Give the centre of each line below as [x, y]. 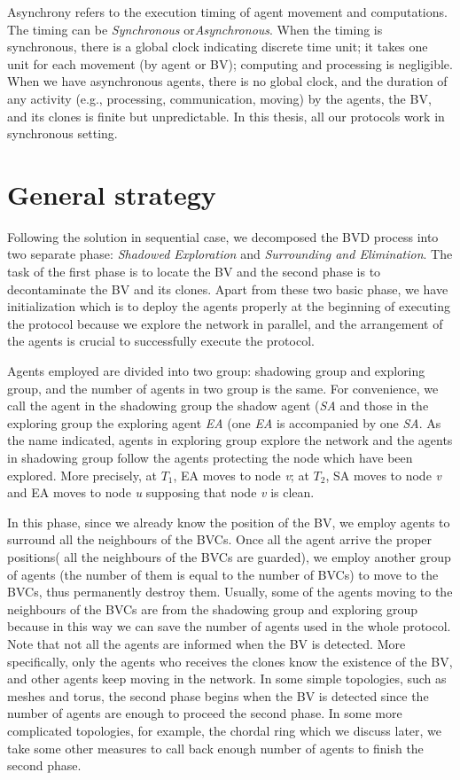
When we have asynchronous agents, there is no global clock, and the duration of [227, 81]
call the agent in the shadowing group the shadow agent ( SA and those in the [218, 406]
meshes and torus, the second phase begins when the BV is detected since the [218, 695]
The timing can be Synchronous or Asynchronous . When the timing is [195, 29]
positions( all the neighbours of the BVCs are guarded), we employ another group [229, 556]
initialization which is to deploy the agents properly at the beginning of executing [229, 306]
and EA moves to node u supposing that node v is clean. [161, 492]
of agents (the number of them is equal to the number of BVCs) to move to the [223, 574]
